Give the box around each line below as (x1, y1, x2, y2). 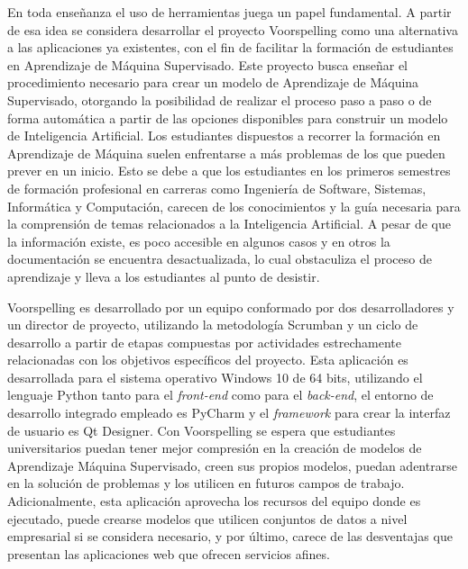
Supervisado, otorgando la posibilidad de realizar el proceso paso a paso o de (7, 90, 432, 109)
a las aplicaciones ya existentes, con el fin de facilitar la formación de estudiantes (7, 38, 454, 57)
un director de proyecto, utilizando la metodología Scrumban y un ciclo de (7, 315, 418, 334)
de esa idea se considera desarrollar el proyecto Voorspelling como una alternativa (7, 20, 458, 39)
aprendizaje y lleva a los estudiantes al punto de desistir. (7, 266, 320, 285)
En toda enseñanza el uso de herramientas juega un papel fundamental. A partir (7, 3, 452, 21)
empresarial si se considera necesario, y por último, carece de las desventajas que (7, 527, 453, 546)
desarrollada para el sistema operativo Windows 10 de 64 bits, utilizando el (7, 367, 423, 386)
